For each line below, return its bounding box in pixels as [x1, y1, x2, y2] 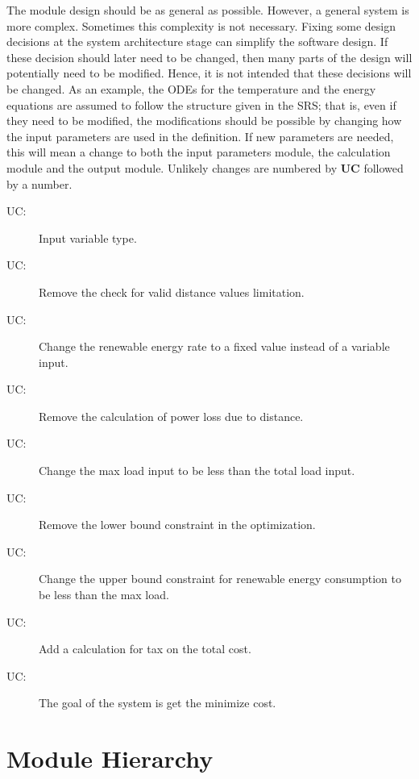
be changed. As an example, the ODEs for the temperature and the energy [6, 80, 376, 97]
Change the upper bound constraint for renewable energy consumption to [39, 570, 401, 587]
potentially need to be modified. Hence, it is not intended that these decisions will [6, 65, 412, 81]
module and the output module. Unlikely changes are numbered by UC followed [6, 159, 404, 176]
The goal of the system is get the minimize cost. [39, 694, 276, 711]
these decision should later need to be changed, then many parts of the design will [6, 48, 413, 65]
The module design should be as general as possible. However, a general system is [6, 2, 409, 18]
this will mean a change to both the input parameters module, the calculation [6, 144, 391, 160]
